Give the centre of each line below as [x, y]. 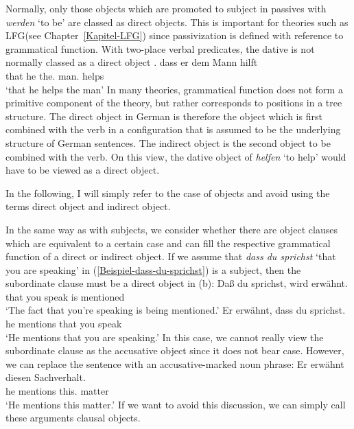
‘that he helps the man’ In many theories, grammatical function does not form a [174, 89]
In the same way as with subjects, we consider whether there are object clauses [172, 229]
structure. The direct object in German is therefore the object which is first [164, 116]
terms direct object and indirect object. [88, 206]
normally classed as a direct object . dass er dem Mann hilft [132, 62]
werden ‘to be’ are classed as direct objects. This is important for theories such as [177, 22]
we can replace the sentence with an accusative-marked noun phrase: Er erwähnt [175, 363]
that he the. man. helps [55, 75]
